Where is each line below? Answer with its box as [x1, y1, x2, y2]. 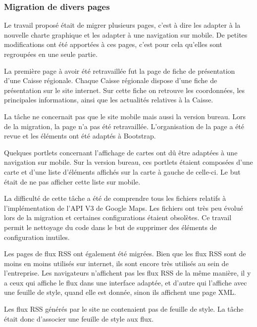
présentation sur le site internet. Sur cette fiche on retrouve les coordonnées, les [4, 85, 245, 95]
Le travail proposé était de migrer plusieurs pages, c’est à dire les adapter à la [4, 20, 241, 30]
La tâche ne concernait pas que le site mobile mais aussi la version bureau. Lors [4, 111, 246, 121]
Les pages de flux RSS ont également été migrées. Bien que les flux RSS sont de [4, 248, 246, 259]
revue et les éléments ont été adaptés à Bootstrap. [4, 131, 156, 141]
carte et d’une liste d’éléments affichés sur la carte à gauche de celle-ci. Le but [4, 166, 241, 177]
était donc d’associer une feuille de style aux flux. [4, 313, 154, 324]
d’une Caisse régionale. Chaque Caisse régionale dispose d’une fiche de [4, 75, 217, 86]
